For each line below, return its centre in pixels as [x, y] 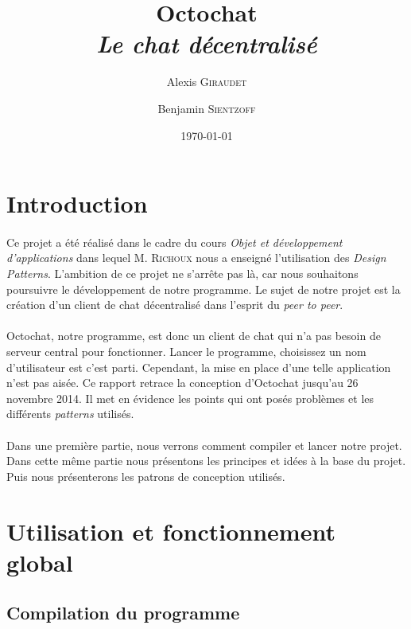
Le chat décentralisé [207, 44]
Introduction [77, 203]
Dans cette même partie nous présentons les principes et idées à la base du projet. [206, 461]
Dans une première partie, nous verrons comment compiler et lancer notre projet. [204, 445]
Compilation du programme [123, 613]
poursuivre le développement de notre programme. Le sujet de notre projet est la [204, 289]
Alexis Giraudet [207, 82]
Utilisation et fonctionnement [171, 531]
